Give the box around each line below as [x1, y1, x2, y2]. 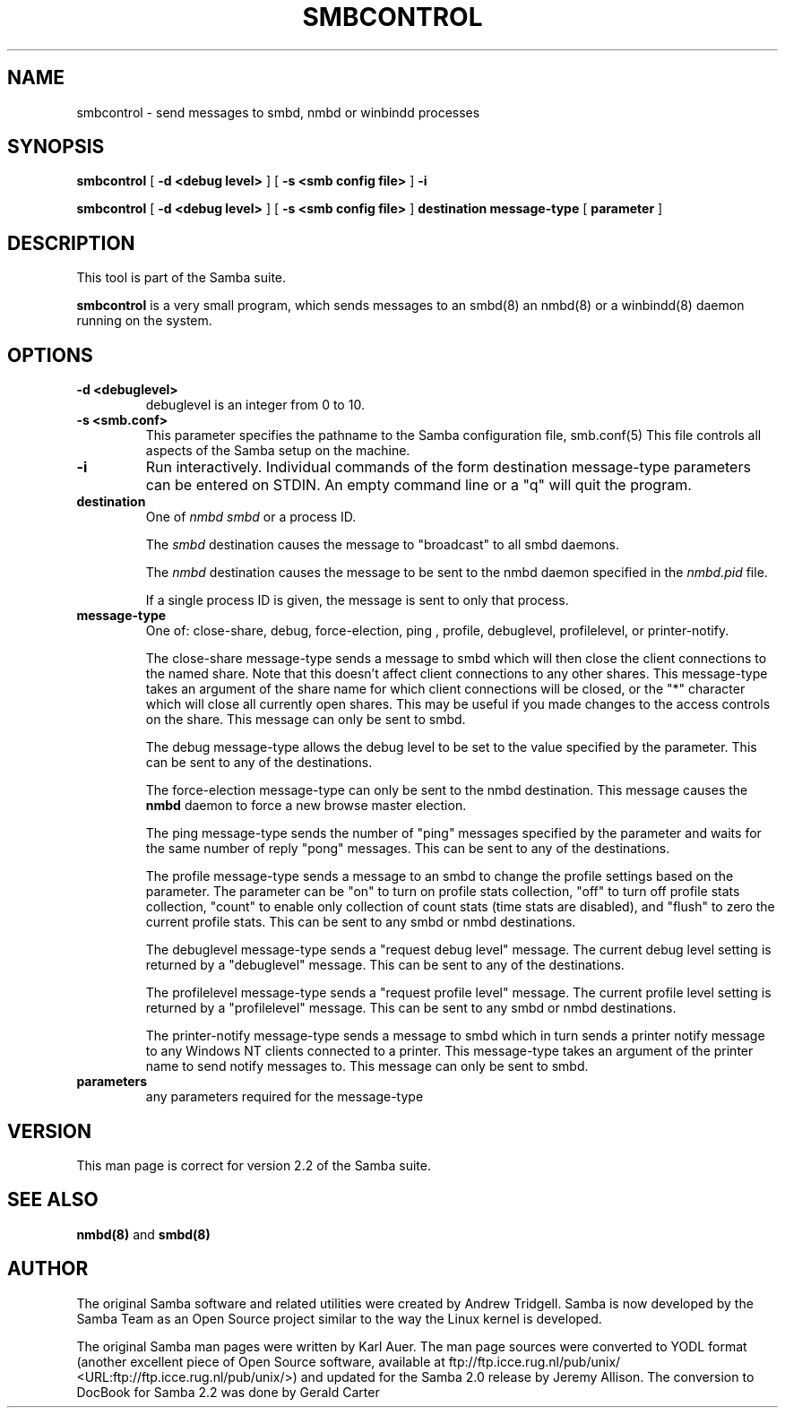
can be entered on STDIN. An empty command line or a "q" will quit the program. [145, 476, 692, 495]
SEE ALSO [7, 1188, 99, 1212]
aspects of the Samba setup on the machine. [145, 443, 410, 459]
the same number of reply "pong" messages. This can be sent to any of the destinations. [145, 841, 670, 857]
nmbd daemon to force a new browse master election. [145, 798, 467, 814]
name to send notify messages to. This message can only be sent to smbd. [145, 1058, 589, 1074]
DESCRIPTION [7, 231, 135, 255]
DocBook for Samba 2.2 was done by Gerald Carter [76, 1384, 380, 1400]
